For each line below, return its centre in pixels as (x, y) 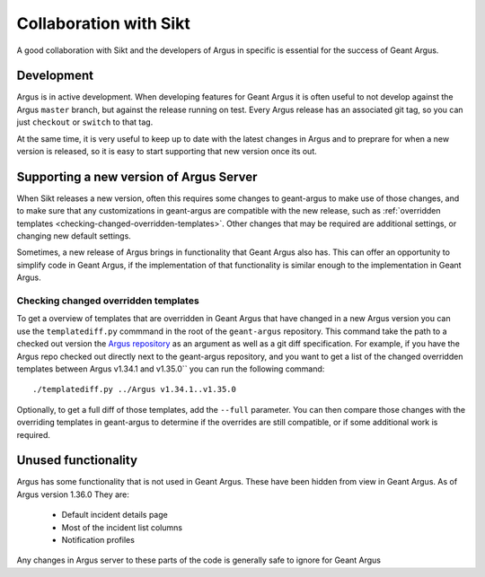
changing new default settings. (74, 236)
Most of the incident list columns (122, 527)
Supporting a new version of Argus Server (137, 176)
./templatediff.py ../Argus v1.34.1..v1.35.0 (135, 389)
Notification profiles (98, 540)
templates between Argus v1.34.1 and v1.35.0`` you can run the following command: (171, 369)
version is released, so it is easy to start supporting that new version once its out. (167, 152)
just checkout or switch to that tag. (85, 122)
